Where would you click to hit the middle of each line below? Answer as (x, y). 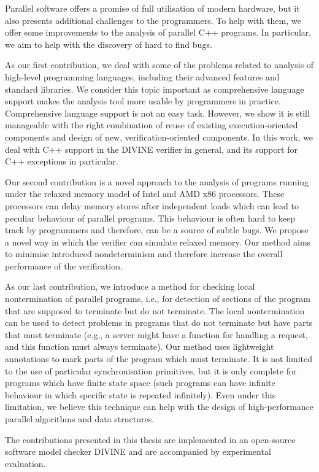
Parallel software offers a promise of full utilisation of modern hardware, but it (152, 8)
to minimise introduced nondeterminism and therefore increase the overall (144, 254)
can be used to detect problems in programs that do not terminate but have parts (159, 323)
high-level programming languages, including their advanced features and (142, 76)
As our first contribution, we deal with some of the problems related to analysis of (159, 65)
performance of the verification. (64, 265)
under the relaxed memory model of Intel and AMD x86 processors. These (145, 194)
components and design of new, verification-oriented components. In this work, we (159, 137)
